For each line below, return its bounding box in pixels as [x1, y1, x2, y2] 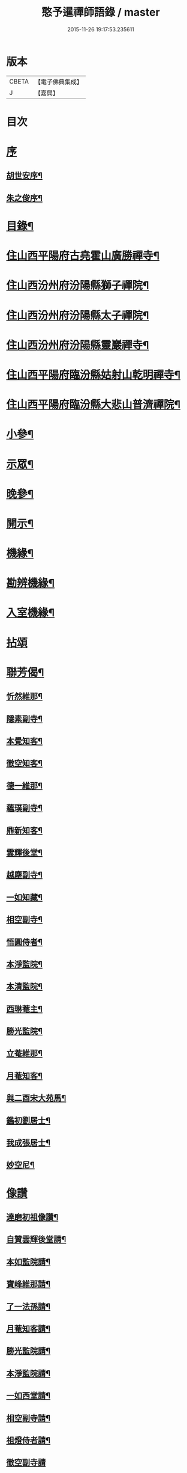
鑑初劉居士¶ [6, 1115, 51, 1125]
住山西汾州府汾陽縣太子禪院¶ [6, 308, 149, 322]
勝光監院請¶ [6, 1346, 51, 1356]
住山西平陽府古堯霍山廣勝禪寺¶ [6, 249, 160, 263]
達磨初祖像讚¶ [6, 1212, 59, 1222]
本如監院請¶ [6, 1257, 51, 1267]
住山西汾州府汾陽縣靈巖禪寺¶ [6, 338, 149, 352]
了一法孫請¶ [6, 1301, 51, 1311]
